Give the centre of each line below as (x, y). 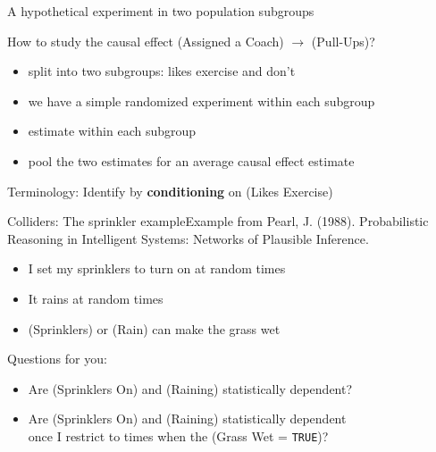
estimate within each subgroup (112, 131)
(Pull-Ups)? (343, 41)
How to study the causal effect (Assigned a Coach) (146, 41)
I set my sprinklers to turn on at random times (157, 268)
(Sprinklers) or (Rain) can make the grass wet (154, 328)
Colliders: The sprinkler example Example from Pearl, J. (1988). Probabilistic (218, 221)
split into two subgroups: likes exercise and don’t (162, 71)
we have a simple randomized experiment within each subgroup (201, 100)
